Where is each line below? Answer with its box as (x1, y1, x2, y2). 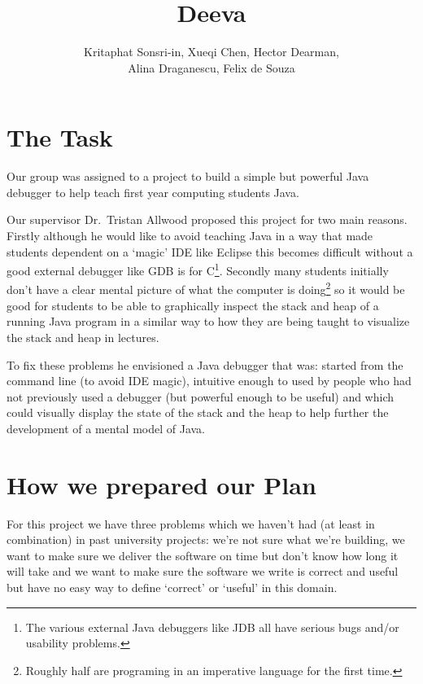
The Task (7, 121, 113, 154)
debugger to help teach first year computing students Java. (7, 183, 299, 200)
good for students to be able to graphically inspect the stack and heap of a (7, 296, 379, 313)
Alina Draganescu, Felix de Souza (128, 59, 295, 76)
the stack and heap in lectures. (7, 328, 159, 345)
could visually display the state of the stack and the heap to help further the (7, 404, 389, 421)
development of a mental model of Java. (7, 419, 206, 436)
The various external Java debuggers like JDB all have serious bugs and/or (25, 618, 399, 635)
